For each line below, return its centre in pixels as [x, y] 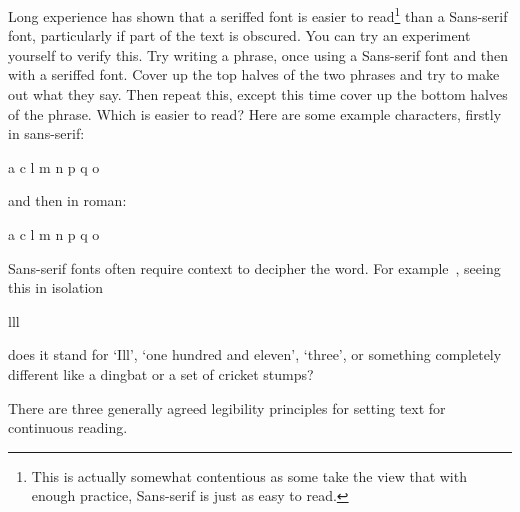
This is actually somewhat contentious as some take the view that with [249, 475]
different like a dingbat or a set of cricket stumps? [161, 373]
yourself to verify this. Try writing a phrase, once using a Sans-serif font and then [258, 54]
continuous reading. [68, 427]
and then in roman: [67, 200]
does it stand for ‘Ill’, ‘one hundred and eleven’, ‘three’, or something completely [255, 354]
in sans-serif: [46, 133]
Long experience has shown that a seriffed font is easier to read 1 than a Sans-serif [258, 14]
